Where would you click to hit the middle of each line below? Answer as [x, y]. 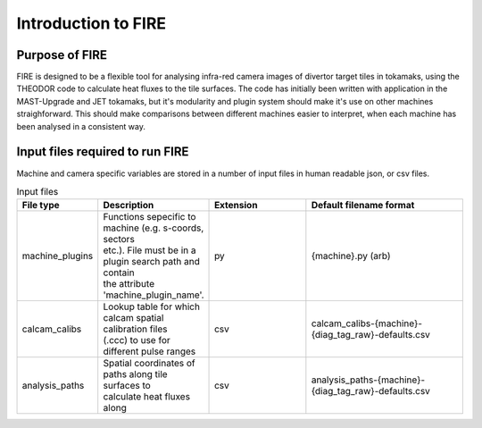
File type [41, 206]
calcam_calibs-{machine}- [367, 323]
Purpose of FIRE [62, 55]
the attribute [129, 284]
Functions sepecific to [150, 217]
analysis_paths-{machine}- [368, 380]
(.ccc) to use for [137, 340]
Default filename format [363, 206]
